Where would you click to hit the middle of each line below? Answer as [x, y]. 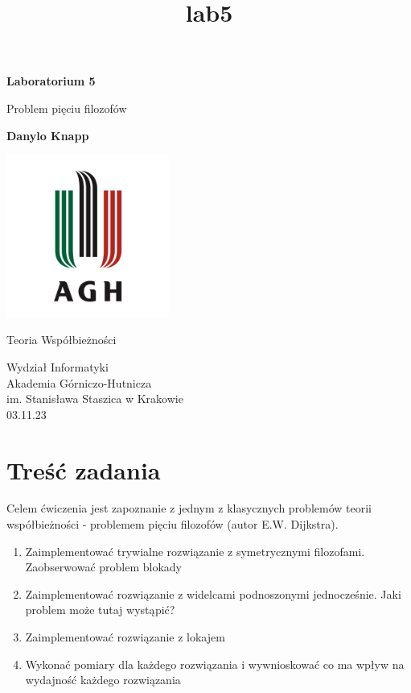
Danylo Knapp [48, 135]
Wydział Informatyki [58, 366]
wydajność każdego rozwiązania [103, 680]
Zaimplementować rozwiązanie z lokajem [125, 637]
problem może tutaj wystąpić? [100, 610]
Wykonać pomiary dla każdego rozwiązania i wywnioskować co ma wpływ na [215, 664]
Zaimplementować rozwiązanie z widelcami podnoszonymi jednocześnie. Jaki [213, 593]
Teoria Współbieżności [62, 340]
